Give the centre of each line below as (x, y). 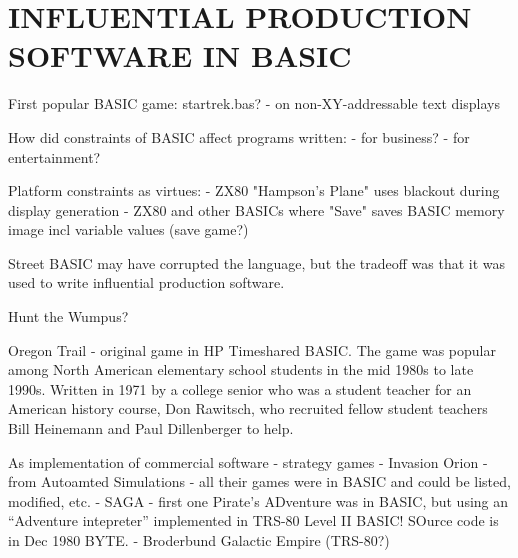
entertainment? (54, 156)
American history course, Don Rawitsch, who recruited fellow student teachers (248, 408)
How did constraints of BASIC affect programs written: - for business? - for (239, 136)
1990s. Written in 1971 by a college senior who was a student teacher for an (240, 388)
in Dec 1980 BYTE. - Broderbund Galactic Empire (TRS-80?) (199, 540)
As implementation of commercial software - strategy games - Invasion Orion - (248, 461)
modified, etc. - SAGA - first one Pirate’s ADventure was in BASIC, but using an (258, 500)
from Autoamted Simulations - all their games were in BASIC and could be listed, (259, 481)
